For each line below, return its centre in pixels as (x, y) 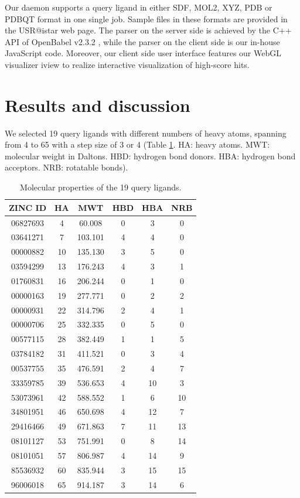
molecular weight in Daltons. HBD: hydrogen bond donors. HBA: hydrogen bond (150, 156)
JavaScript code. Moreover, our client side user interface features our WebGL (143, 53)
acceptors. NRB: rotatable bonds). (67, 167)
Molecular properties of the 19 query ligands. (101, 187)
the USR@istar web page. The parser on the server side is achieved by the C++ (148, 30)
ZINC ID (28, 207)
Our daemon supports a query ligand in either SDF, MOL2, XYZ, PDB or (139, 7)
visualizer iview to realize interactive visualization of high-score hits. (127, 64)
